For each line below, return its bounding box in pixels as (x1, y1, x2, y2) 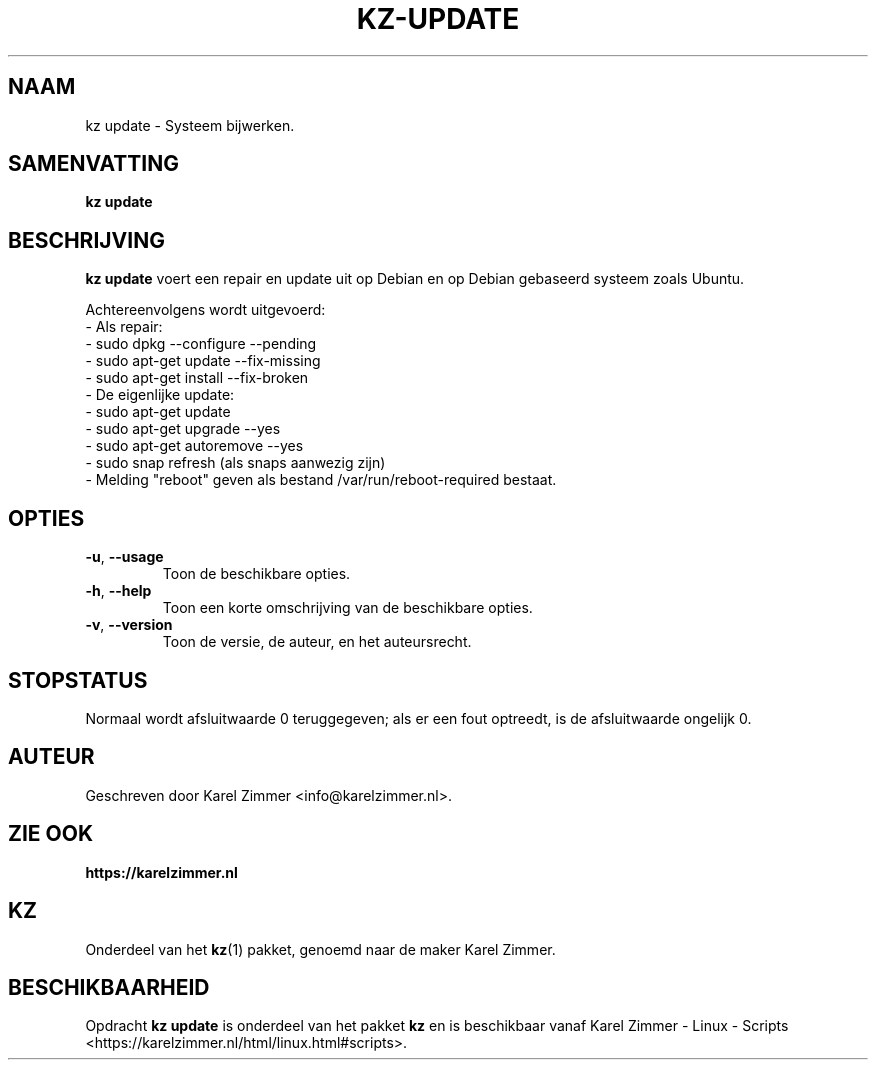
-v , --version (85, 616, 173, 634)
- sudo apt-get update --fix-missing (85, 352, 321, 370)
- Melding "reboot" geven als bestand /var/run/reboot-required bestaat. (85, 471, 557, 489)
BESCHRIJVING (8, 227, 165, 253)
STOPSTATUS (8, 667, 148, 693)
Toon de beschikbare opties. (162, 565, 351, 583)
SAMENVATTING (8, 151, 179, 177)
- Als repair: (85, 318, 163, 336)
